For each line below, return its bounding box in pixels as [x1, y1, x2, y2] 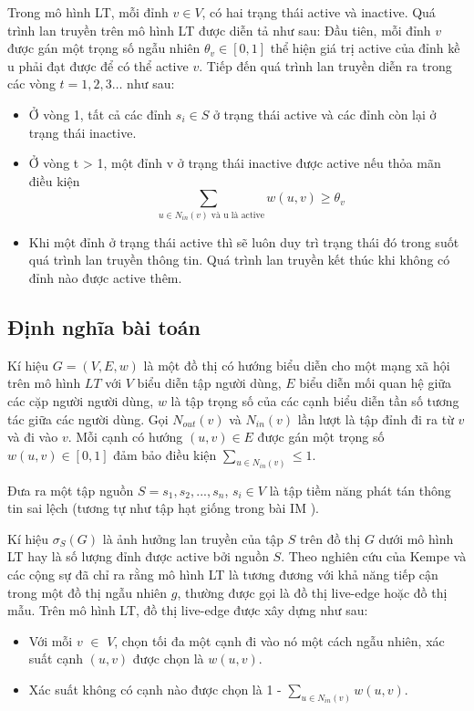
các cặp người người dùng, [7, 391, 154, 410]
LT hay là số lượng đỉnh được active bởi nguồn [7, 547, 269, 566]
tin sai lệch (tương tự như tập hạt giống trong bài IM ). [7, 498, 319, 518]
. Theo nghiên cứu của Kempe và [281, 547, 467, 566]
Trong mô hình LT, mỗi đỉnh [7, 3, 169, 21]
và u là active [211, 210, 265, 220]
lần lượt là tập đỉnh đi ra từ [297, 409, 454, 428]
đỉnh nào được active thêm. [28, 267, 182, 287]
